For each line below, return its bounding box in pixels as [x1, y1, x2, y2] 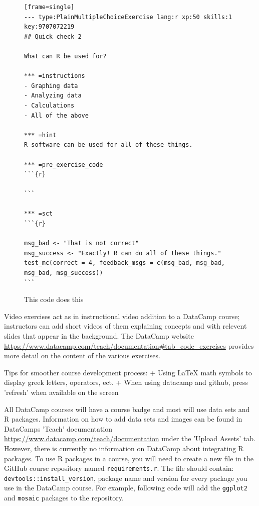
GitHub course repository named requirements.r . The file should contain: [4, 463, 234, 473]
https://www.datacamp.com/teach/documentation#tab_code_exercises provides [4, 340, 254, 351]
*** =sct [24, 210, 53, 218]
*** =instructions [24, 72, 85, 80]
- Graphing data [24, 82, 78, 89]
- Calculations [24, 102, 75, 109]
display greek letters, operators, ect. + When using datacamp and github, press [4, 377, 248, 387]
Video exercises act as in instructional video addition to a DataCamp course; [4, 311, 240, 321]
